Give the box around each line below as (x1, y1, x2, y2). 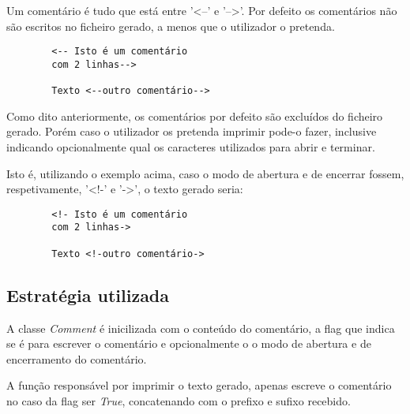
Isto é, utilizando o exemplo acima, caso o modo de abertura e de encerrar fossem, (6, 165, 404, 181)
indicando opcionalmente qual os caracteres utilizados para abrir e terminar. (6, 139, 375, 155)
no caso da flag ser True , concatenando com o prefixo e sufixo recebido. (6, 392, 351, 408)
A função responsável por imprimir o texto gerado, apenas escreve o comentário (6, 377, 392, 393)
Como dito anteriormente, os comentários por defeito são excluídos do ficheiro (6, 107, 383, 124)
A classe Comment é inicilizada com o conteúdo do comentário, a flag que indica (6, 319, 395, 336)
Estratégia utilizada (6, 282, 170, 307)
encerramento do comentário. (6, 350, 147, 367)
